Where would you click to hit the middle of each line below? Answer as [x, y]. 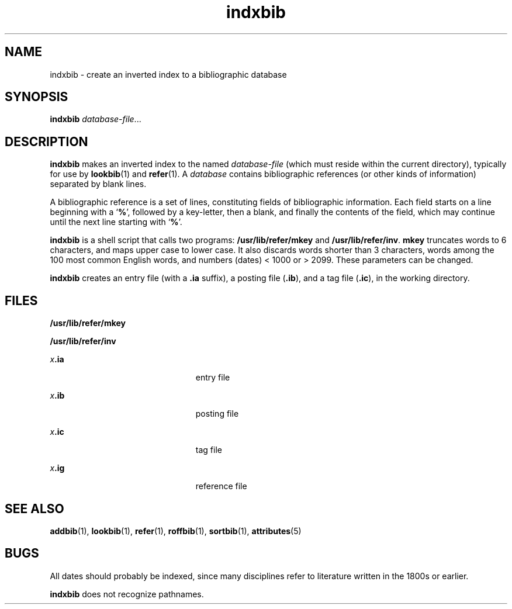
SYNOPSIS [37, 97]
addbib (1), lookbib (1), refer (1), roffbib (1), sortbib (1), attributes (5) [176, 531]
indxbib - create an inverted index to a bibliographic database [168, 74]
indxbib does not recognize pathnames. [127, 594]
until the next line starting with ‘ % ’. [116, 222]
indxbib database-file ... [96, 119]
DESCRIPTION [46, 141]
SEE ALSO [34, 508]
